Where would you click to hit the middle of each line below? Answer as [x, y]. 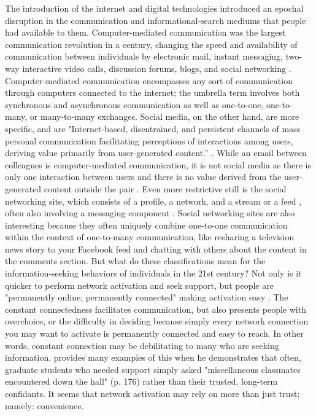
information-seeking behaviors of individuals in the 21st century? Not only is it [153, 273]
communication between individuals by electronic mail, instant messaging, [144, 56]
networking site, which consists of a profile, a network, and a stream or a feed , [153, 201]
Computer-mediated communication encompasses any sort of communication [149, 80]
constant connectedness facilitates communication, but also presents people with [156, 309]
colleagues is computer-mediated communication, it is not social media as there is [158, 164]
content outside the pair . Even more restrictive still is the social [165, 188]
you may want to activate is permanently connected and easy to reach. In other [154, 333]
